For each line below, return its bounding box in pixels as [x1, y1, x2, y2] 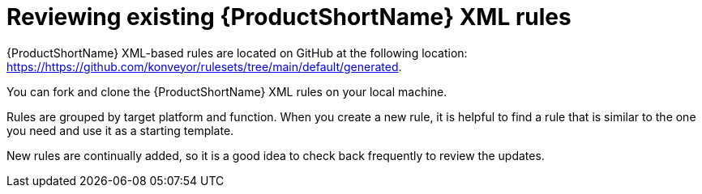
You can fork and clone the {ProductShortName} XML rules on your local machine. [6, 84, 447, 99]
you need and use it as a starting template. [6, 123, 234, 137]
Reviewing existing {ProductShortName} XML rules [6, 3, 571, 31]
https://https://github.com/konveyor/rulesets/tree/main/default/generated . [6, 59, 402, 74]
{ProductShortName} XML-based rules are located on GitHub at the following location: [6, 45, 468, 60]
